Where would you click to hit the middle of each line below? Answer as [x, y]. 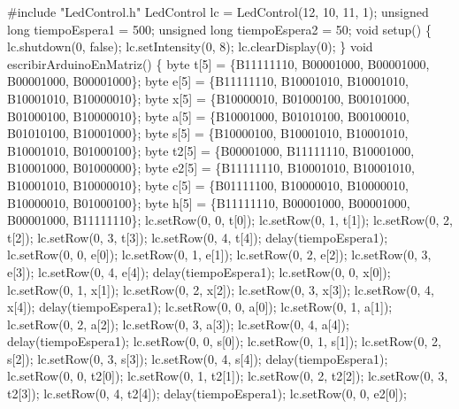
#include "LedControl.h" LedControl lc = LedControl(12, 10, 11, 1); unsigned [218, 12]
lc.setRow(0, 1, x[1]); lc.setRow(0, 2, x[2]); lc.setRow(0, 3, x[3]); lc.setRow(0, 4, [221, 289]
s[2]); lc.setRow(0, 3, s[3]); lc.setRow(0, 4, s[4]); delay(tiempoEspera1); [198, 358]
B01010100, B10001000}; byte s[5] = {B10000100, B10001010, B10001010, [208, 133]
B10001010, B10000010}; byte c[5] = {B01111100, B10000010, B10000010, [208, 185]
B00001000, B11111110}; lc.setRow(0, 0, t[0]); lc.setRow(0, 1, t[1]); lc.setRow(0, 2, [230, 220]
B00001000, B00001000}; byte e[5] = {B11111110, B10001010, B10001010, [208, 81]
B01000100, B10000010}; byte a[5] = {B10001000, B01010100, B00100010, [208, 116]
